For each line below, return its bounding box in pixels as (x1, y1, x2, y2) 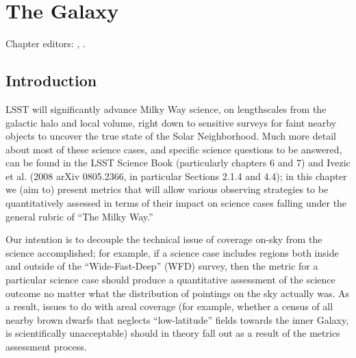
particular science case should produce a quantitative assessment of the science (5, 272, 335, 287)
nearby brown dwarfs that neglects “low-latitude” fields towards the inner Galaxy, (5, 312, 349, 327)
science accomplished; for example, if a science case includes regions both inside (5, 245, 339, 259)
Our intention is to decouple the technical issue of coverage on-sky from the (5, 232, 322, 246)
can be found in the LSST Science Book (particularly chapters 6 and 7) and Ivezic (5, 155, 351, 170)
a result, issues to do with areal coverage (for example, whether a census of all (5, 299, 333, 314)
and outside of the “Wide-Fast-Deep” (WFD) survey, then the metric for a (5, 259, 318, 273)
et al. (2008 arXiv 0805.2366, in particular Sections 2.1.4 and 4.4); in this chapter (5, 168, 347, 183)
